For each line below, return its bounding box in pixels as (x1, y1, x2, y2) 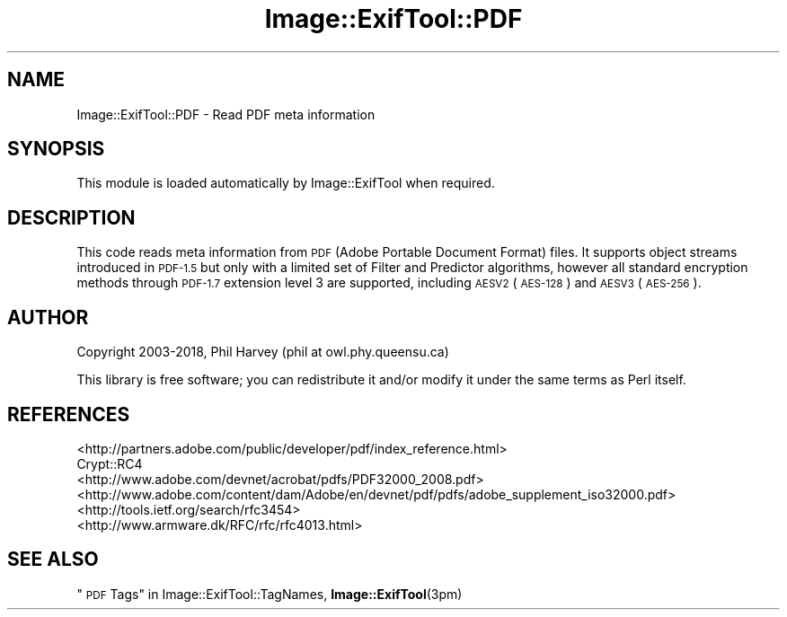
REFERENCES (7, 402, 130, 426)
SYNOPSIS (7, 137, 105, 161)
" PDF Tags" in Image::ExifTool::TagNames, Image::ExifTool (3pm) (76, 586, 463, 602)
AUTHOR (7, 305, 89, 329)
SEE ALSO (7, 548, 99, 571)
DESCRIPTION (7, 206, 136, 229)
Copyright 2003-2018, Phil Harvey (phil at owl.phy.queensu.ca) (76, 344, 449, 360)
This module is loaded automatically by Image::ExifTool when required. (76, 175, 495, 191)
